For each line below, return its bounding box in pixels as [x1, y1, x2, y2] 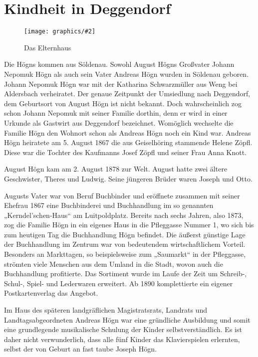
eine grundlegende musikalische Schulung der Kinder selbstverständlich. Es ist [4, 324, 242, 335]
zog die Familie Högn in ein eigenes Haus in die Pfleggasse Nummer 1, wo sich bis [4, 219, 254, 230]
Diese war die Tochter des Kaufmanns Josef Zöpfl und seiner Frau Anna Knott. [4, 147, 247, 157]
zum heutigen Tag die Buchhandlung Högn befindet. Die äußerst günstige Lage [4, 229, 246, 239]
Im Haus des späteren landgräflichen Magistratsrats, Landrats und [4, 305, 207, 315]
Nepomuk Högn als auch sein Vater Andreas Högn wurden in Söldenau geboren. [4, 68, 249, 79]
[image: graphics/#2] [24, 28, 96, 35]
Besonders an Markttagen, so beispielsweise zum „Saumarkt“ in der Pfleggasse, [4, 249, 246, 259]
